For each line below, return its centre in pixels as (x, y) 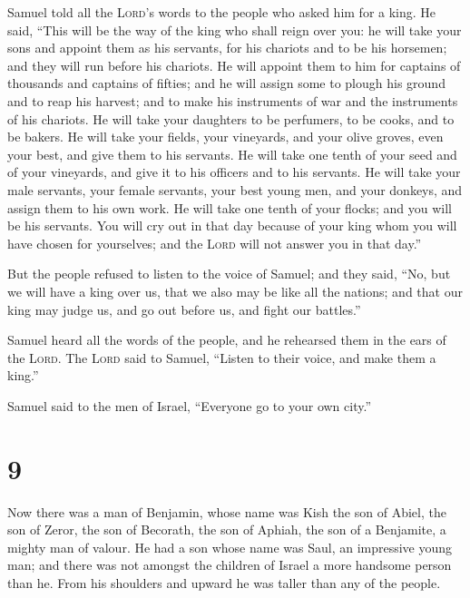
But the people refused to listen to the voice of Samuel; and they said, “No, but (229, 274)
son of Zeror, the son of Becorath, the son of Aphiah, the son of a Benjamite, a (227, 529)
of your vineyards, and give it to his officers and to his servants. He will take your (234, 172)
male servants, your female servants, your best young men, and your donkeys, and (235, 189)
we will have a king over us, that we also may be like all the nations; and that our (235, 291)
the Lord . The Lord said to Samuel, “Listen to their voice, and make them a (222, 357)
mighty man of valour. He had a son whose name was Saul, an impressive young (230, 547)
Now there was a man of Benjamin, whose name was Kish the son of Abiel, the (227, 511)
